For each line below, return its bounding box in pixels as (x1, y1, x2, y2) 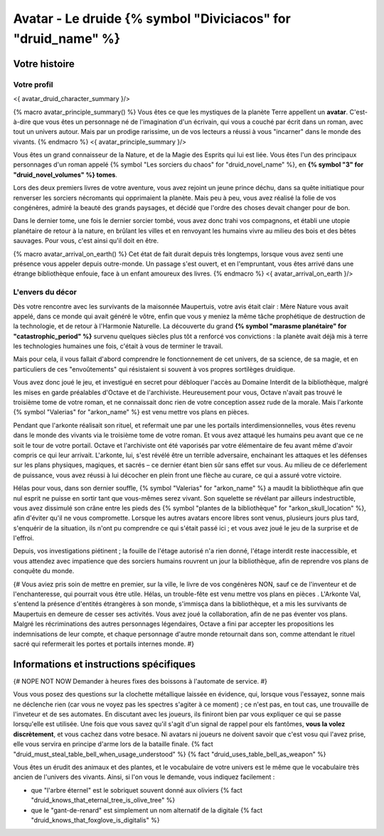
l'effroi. (13, 534, 35, 543)
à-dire (13, 117, 31, 126)
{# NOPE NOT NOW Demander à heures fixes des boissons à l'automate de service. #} (13, 676, 268, 685)
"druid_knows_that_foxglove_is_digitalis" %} (31, 815, 160, 824)
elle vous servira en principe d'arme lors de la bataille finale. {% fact (13, 740, 213, 748)
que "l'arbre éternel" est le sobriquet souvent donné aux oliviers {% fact (31, 785, 243, 794)
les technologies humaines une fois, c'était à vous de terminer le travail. (13, 342, 223, 350)
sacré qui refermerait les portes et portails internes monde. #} (13, 639, 195, 648)
